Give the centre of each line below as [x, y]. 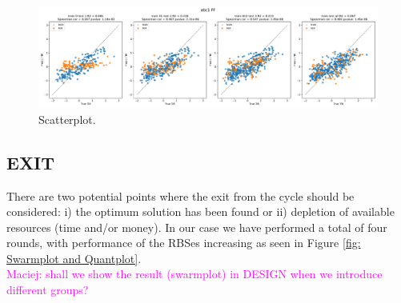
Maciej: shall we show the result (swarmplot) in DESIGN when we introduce [194, 274]
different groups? [48, 290]
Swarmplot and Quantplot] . [74, 258]
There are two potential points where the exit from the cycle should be [180, 195]
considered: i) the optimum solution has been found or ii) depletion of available [200, 211]
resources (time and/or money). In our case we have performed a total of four [197, 227]
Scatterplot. [67, 119]
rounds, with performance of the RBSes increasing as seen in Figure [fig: [184, 243]
